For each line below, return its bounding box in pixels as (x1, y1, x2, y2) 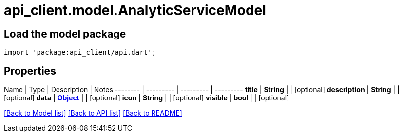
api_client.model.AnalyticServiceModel (4, 2, 266, 19)
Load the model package (4, 27, 126, 40)
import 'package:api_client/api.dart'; (4, 48, 156, 57)
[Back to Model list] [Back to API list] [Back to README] (4, 109, 182, 117)
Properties (4, 64, 56, 77)
